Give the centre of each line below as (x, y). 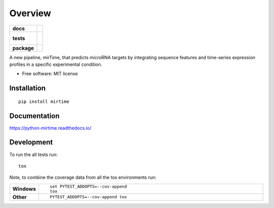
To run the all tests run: (33, 154)
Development (31, 142)
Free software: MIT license (50, 74)
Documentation (35, 116)
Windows (24, 189)
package (23, 48)
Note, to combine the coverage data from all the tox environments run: (83, 178)
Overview (30, 13)
